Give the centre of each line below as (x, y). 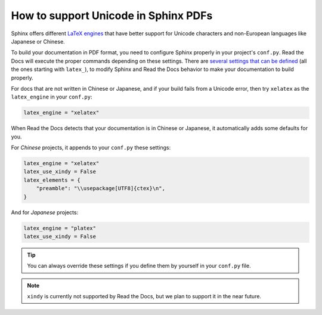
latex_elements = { (52, 180)
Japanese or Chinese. (38, 41)
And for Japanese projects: (45, 212)
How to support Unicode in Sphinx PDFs (112, 16)
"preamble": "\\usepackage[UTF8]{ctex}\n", (100, 189)
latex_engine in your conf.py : (52, 97)
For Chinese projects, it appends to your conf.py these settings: (91, 148)
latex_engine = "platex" (60, 228)
